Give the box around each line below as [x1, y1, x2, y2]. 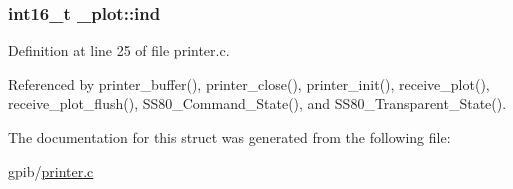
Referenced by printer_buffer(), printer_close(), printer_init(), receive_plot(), [8, 73, 490, 94]
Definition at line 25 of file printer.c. [8, 40, 230, 61]
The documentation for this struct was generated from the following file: [8, 127, 451, 147]
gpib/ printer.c [8, 160, 94, 181]
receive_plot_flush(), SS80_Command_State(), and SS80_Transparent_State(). [8, 93, 507, 114]
